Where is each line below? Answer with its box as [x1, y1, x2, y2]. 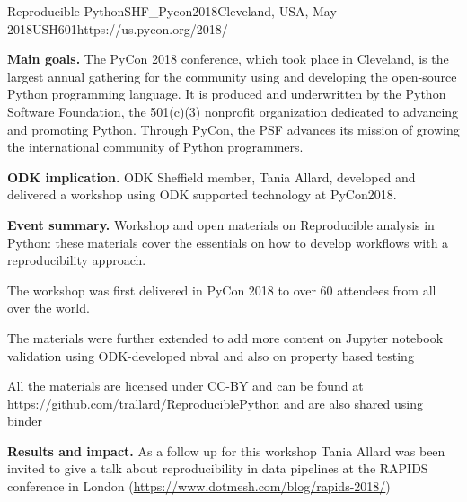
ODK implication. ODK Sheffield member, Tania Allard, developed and [7, 167, 416, 186]
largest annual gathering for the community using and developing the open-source [7, 66, 457, 85]
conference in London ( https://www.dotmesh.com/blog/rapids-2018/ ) [7, 477, 391, 496]
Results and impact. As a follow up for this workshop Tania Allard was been [7, 441, 445, 460]
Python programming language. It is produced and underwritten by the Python [7, 84, 446, 103]
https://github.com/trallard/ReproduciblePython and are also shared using [7, 393, 423, 412]
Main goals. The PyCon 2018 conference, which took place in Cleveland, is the [7, 49, 449, 68]
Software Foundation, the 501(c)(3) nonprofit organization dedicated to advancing [7, 101, 459, 120]
